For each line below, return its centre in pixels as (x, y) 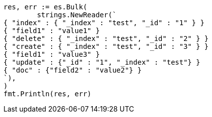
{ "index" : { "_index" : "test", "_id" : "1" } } (104, 23)
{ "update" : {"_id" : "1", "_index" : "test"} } (102, 62)
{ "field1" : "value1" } (52, 31)
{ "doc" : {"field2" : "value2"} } (73, 70)
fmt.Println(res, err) (48, 94)
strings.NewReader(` (77, 15)
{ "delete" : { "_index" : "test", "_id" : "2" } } (106, 39)
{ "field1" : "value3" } (52, 54)
